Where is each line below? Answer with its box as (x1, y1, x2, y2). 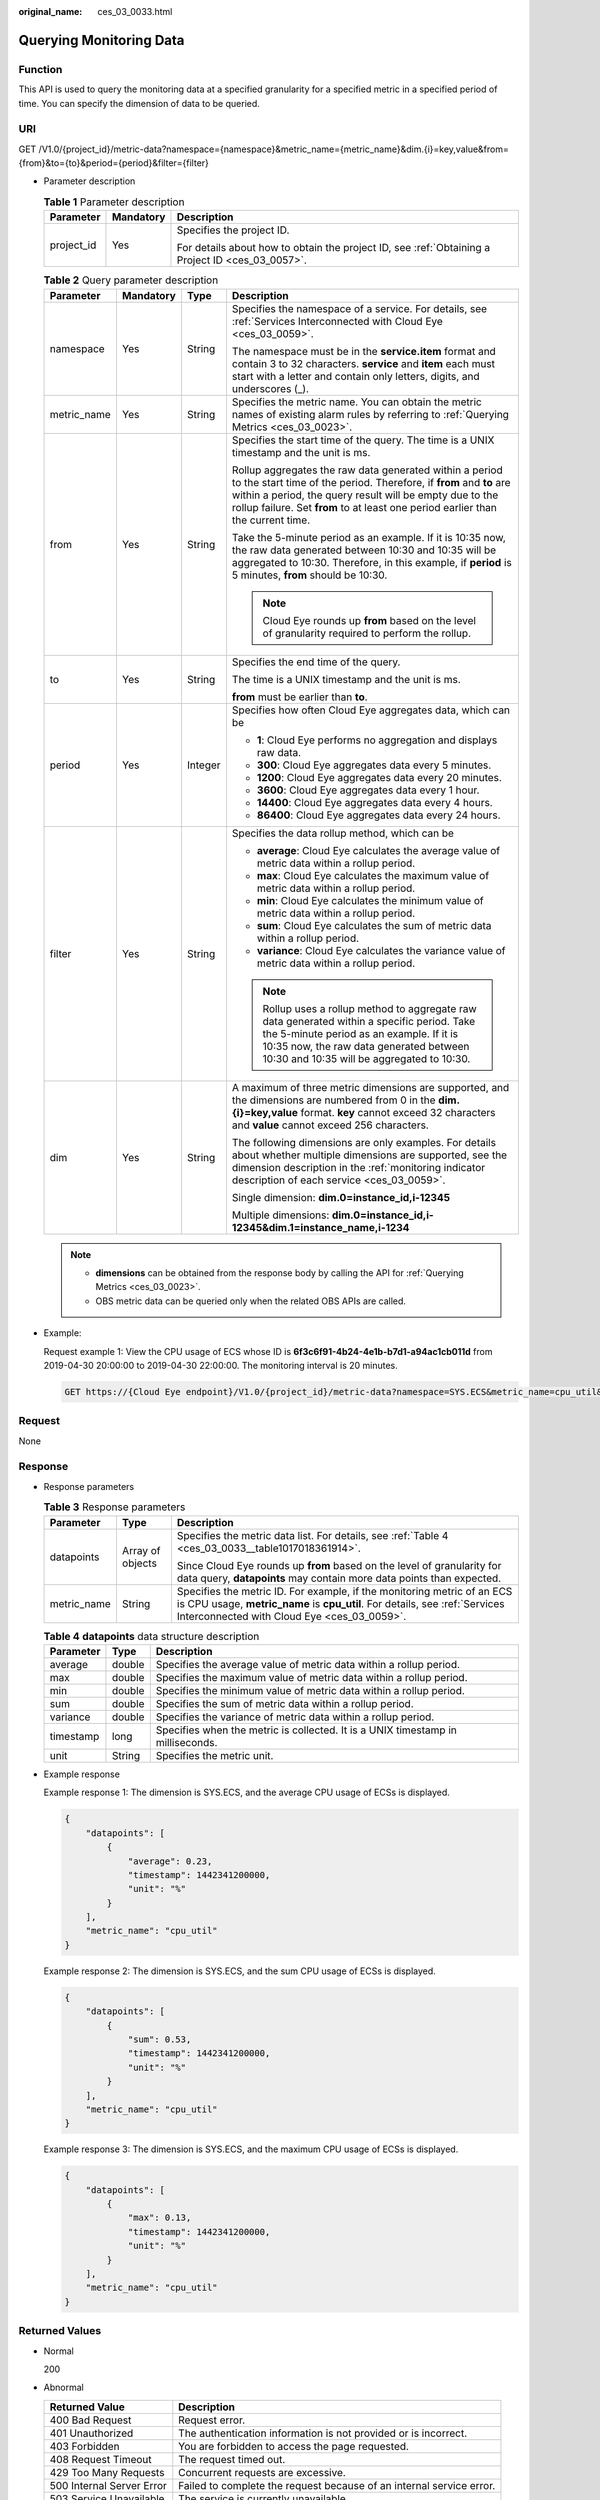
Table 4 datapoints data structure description (43, 1629, 260, 1643)
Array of (121, 1543, 161, 1557)
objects (121, 1556, 157, 1570)
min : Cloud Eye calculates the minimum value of (256, 893, 484, 907)
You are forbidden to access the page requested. (178, 2439, 410, 2453)
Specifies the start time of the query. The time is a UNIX (231, 433, 495, 447)
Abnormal (43, 2381, 84, 2394)
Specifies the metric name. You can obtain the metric (231, 395, 482, 409)
